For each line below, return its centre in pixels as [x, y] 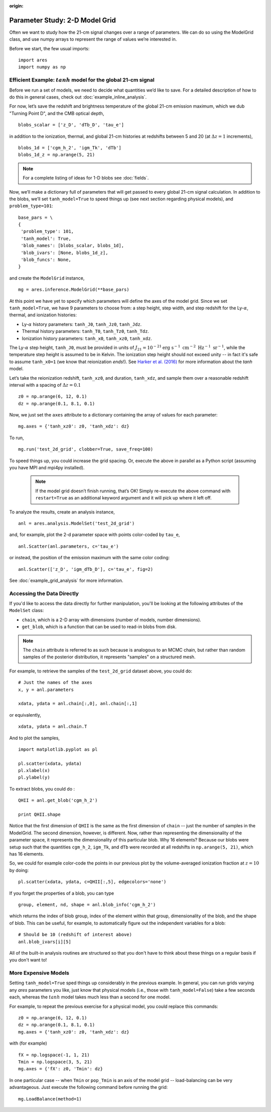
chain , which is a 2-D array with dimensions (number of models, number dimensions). [112, 620]
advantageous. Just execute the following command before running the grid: [89, 1087]
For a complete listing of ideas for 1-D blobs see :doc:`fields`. [86, 178]
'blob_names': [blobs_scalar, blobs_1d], [73, 246]
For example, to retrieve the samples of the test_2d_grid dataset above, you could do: [101, 671]
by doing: [19, 870]
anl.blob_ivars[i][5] [45, 942]
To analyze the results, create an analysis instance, [62, 512]
